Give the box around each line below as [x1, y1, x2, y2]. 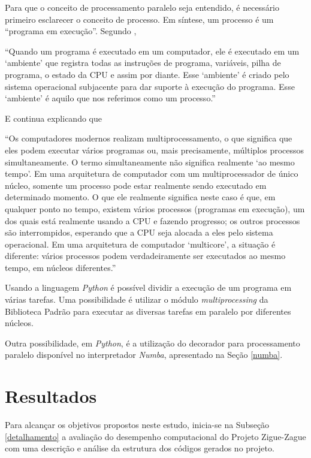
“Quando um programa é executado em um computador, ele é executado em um [5, 44, 300, 57]
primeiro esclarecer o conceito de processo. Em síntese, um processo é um [5, 13, 274, 25]
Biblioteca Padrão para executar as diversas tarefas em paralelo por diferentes [5, 305, 291, 317]
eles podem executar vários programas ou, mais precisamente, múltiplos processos [5, 143, 304, 156]
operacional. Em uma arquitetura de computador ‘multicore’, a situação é [5, 237, 276, 250]
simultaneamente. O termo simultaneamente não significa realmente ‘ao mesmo [5, 155, 295, 168]
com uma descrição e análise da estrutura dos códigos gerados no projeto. [5, 442, 274, 454]
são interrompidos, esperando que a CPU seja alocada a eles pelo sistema [5, 226, 273, 239]
